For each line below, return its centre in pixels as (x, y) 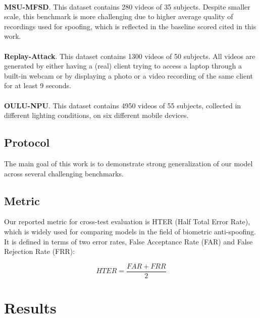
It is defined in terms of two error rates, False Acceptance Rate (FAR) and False (128, 241)
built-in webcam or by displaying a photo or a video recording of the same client (129, 75)
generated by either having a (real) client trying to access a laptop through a (123, 66)
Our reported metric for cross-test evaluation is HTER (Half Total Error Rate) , (127, 221)
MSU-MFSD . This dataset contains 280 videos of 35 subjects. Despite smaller (127, 6)
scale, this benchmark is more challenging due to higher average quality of (119, 16)
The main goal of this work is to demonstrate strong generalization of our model (128, 163)
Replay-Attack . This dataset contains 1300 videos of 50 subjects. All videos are (130, 56)
